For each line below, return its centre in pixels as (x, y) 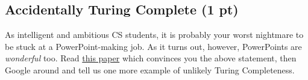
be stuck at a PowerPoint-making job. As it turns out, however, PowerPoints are (153, 46)
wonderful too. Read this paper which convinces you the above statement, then (151, 58)
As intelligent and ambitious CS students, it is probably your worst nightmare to (154, 35)
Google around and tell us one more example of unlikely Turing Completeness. (150, 69)
